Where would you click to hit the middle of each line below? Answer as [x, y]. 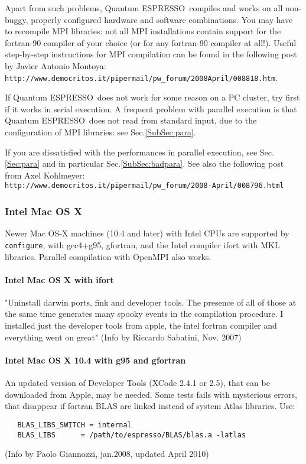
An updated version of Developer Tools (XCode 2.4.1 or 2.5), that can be [137, 383]
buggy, [17, 19]
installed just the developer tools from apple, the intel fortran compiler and [141, 325]
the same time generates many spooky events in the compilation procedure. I [144, 314]
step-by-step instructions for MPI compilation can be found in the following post [151, 54]
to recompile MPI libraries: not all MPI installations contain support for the [143, 31]
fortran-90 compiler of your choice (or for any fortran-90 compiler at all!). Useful [151, 42]
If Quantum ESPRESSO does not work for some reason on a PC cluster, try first [152, 97]
